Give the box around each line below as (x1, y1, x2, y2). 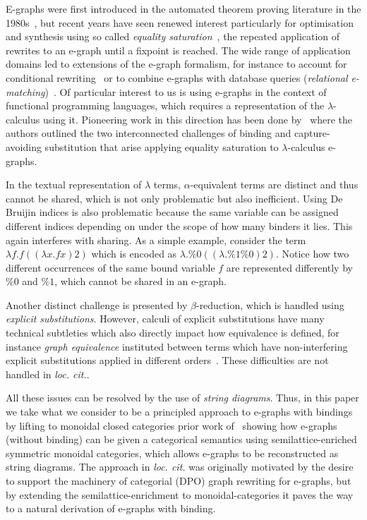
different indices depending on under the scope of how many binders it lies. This (6, 218, 353, 233)
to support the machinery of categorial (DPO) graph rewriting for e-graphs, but (6, 473, 351, 488)
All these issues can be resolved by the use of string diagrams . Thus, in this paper (6, 390, 359, 405)
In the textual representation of (6, 177, 142, 192)
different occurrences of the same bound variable (6, 260, 215, 274)
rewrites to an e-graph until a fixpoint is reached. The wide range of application (6, 42, 351, 57)
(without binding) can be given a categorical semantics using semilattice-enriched (6, 432, 357, 447)
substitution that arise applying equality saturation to (44, 139, 279, 154)
